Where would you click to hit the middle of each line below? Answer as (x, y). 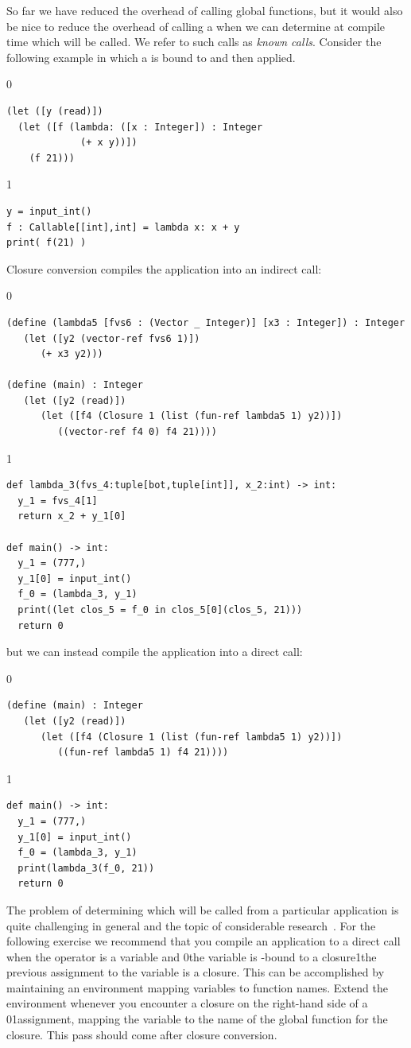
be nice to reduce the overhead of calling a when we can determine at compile (196, 26)
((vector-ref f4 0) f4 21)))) (137, 432)
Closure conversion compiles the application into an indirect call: (164, 268)
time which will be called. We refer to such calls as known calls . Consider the (194, 42)
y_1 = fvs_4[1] (58, 501)
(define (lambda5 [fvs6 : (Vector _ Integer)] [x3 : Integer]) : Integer (206, 322)
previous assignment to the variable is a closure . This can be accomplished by (196, 972)
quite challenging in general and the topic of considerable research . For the (191, 925)
